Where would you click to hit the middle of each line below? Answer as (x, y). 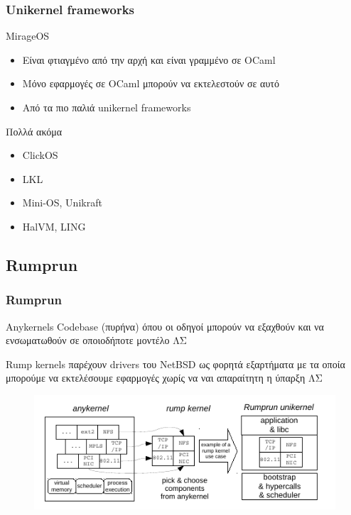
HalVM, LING (54, 226)
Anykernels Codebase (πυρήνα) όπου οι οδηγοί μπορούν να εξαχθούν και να (165, 326)
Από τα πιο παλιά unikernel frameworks (107, 107)
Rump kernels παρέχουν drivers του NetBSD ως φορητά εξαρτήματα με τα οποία (175, 364)
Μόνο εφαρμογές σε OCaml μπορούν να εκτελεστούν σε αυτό (151, 83)
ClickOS (40, 155)
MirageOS (28, 36)
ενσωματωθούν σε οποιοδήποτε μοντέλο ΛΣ (96, 340)
